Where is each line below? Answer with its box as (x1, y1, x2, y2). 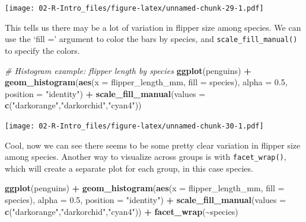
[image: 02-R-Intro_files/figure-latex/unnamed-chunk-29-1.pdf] (5, 4, 264, 12)
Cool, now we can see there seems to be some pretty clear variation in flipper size (5, 139, 301, 151)
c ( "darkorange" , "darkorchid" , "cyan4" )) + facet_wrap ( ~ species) (5, 205, 238, 217)
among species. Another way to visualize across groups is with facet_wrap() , (5, 150, 286, 163)
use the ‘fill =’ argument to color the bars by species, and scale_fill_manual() (5, 33, 298, 45)
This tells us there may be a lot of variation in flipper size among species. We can (5, 21, 301, 33)
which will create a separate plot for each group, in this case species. (5, 162, 253, 174)
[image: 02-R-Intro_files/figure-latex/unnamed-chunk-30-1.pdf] (5, 121, 264, 130)
